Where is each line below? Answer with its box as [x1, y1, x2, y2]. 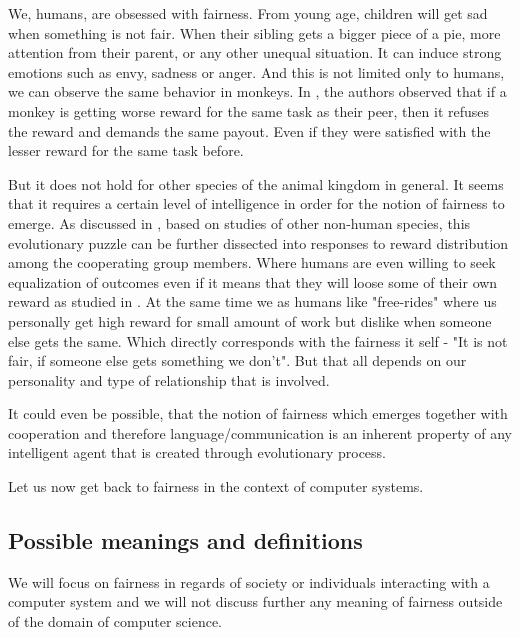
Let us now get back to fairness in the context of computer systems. [8, 476, 424, 497]
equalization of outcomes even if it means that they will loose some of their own [8, 271, 498, 292]
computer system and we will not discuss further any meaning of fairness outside [8, 591, 503, 612]
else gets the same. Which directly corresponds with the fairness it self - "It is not [8, 330, 508, 351]
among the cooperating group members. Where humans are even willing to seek [8, 252, 496, 273]
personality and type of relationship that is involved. [8, 369, 330, 390]
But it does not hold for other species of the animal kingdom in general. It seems [8, 173, 504, 194]
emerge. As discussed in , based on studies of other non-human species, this [8, 212, 471, 233]
